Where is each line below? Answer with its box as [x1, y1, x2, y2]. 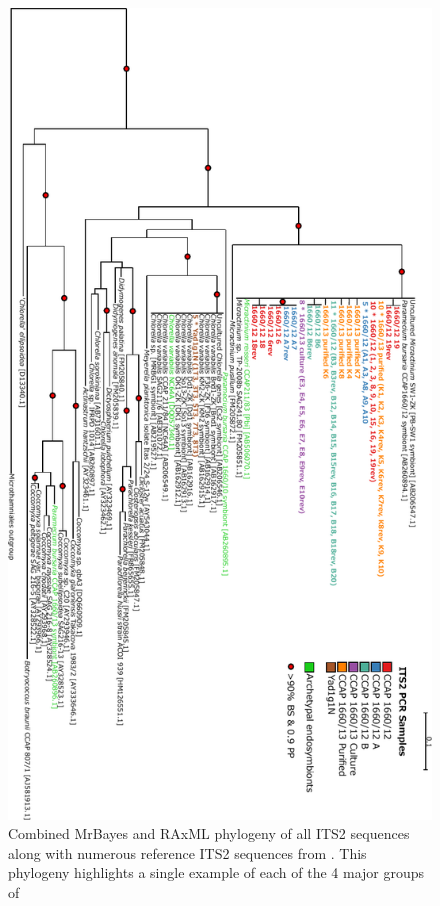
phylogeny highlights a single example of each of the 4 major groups [8, 862, 425, 883]
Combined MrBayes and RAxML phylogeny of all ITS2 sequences [8, 823, 410, 844]
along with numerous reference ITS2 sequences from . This [8, 842, 367, 863]
